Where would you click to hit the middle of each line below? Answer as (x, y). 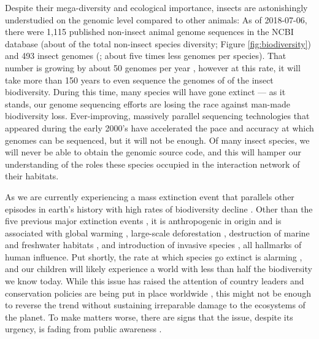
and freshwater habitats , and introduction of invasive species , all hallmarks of (153, 245)
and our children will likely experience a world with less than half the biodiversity (159, 269)
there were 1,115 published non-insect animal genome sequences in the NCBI (149, 32)
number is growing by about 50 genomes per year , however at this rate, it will (153, 67)
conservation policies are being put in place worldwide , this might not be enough (158, 293)
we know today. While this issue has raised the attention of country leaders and (155, 281)
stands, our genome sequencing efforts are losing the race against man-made (148, 103)
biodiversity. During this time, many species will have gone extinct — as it (145, 92)
